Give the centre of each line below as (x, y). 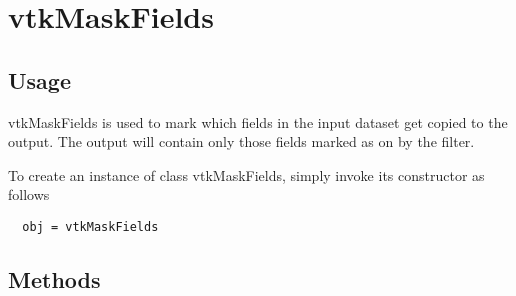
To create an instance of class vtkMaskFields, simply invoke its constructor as (246, 174)
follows (29, 194)
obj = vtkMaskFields (90, 226)
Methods (54, 279)
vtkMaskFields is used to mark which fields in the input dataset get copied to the (258, 121)
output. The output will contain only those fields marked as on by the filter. (241, 141)
